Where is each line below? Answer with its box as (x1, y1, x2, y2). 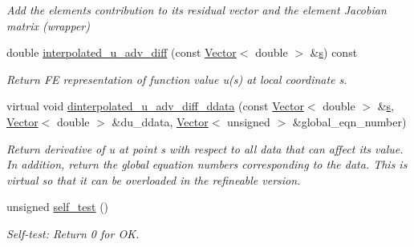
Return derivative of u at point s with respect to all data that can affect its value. (6, 140, 404, 157)
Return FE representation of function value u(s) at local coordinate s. (6, 70, 347, 87)
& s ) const (310, 44, 358, 61)
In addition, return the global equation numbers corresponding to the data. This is (6, 156, 408, 173)
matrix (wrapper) (6, 17, 91, 34)
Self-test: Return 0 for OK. (6, 225, 140, 241)
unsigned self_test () (6, 198, 109, 215)
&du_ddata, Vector (112, 113, 209, 129)
